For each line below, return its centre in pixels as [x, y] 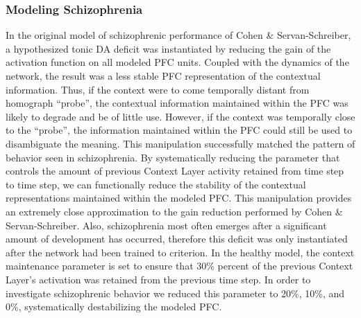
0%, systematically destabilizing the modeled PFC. [114, 307]
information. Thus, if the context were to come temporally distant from [158, 89]
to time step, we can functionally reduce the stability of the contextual [156, 184]
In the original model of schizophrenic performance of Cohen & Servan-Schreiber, [178, 35]
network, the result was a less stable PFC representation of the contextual [163, 76]
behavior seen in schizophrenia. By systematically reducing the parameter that [173, 157]
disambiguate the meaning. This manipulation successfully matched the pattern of [180, 143]
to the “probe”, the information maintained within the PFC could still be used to [179, 130]
